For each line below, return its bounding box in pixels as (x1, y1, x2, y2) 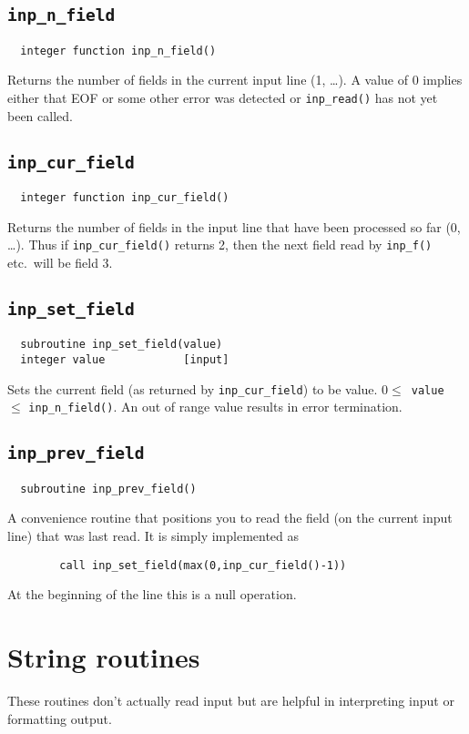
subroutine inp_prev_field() (20, 482, 197, 495)
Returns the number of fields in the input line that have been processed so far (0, (7, 217, 461, 236)
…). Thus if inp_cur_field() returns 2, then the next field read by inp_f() (7, 235, 433, 254)
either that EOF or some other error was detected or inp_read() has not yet (7, 88, 438, 107)
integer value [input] (20, 353, 229, 366)
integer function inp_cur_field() (20, 191, 229, 205)
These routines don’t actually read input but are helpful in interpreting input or (7, 690, 454, 709)
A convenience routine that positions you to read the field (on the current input (7, 508, 453, 527)
